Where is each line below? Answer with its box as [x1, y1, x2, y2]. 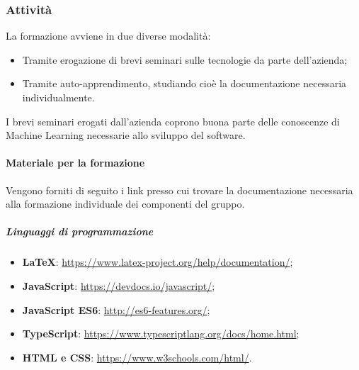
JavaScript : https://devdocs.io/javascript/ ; [22, 278, 215, 293]
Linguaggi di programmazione [6, 224, 154, 239]
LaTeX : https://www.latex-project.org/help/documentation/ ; [22, 254, 293, 269]
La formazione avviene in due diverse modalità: [6, 28, 211, 43]
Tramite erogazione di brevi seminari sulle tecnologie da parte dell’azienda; [22, 52, 348, 67]
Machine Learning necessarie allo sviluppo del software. [6, 128, 246, 142]
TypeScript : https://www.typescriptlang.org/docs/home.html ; [22, 326, 300, 341]
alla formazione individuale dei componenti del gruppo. [6, 196, 245, 211]
